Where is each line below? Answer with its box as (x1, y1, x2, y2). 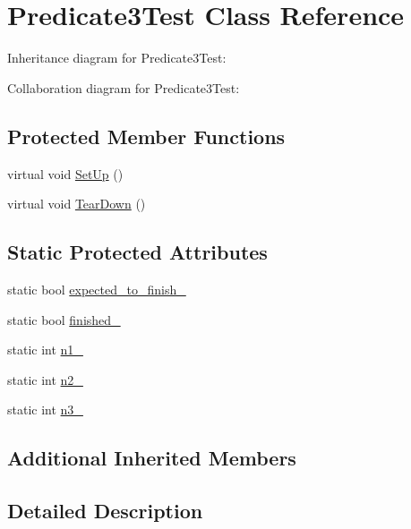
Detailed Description (7, 497, 203, 525)
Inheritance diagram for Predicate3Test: (7, 48, 227, 67)
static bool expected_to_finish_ (7, 279, 186, 298)
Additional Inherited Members (7, 444, 296, 472)
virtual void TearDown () (7, 194, 146, 213)
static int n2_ (7, 370, 83, 388)
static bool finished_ (7, 310, 121, 328)
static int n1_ (7, 340, 83, 359)
